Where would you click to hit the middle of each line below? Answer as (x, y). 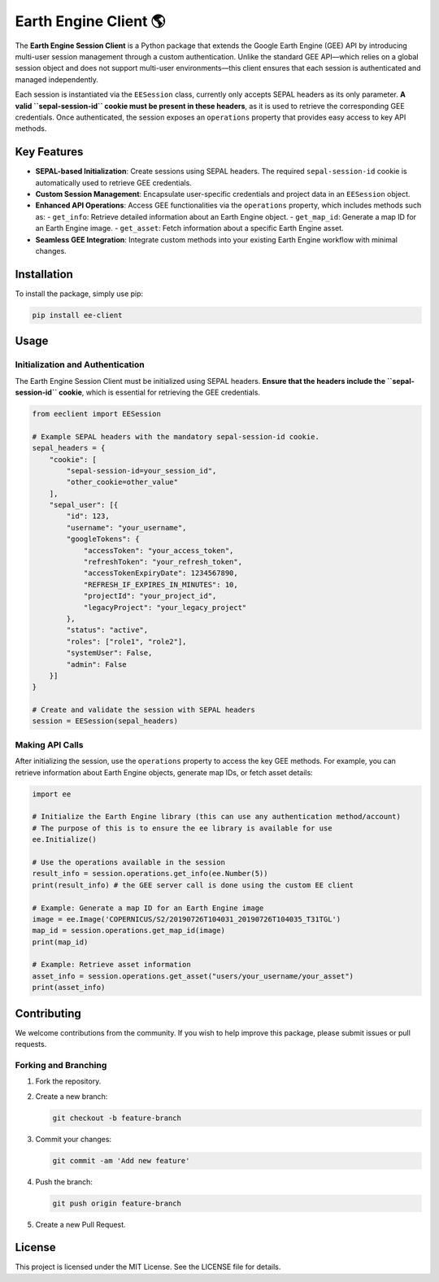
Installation (44, 274)
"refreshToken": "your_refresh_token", (163, 562)
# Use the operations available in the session (128, 862)
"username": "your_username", (126, 528)
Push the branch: (64, 1182)
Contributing (48, 1013)
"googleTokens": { (103, 539)
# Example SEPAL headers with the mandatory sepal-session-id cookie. (176, 436)
